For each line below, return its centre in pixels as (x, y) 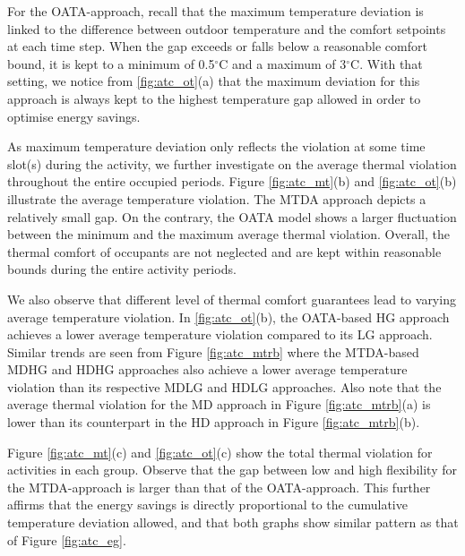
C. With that (387, 63)
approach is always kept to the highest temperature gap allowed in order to (214, 98)
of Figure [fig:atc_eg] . (67, 539)
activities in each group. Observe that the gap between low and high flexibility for (232, 470)
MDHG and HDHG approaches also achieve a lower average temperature (207, 369)
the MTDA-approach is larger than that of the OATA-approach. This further (219, 487)
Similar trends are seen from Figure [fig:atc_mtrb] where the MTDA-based (213, 351)
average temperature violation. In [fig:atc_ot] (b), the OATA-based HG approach (228, 316)
